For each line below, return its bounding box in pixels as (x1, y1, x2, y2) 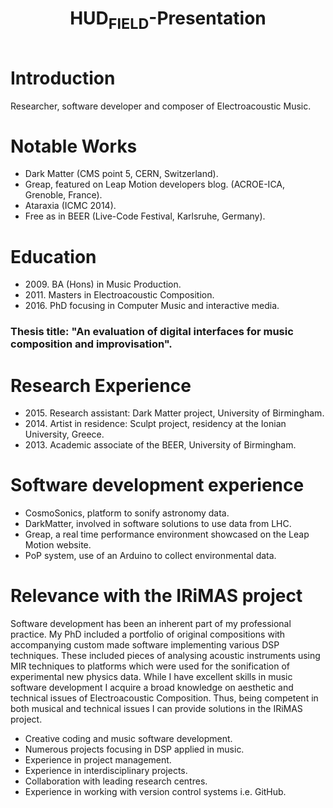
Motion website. (24, 539, 92, 551)
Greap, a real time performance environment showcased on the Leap (24, 528, 310, 541)
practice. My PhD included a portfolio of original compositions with (10, 628, 286, 641)
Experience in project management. (24, 754, 172, 766)
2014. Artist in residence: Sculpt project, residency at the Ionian (24, 418, 287, 430)
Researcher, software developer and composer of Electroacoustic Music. (10, 100, 312, 112)
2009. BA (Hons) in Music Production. (24, 278, 182, 291)
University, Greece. (24, 428, 105, 441)
